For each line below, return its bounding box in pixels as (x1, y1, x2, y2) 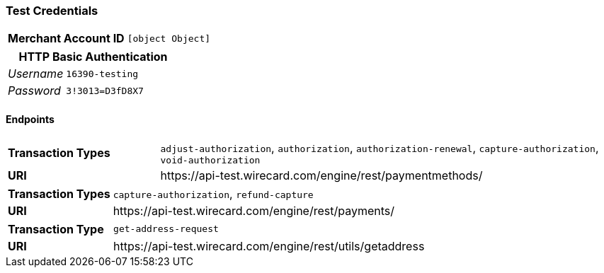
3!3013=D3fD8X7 (66, 85, 144, 96)
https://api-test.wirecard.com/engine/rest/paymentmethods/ (160, 168, 483, 182)
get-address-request (113, 223, 219, 235)
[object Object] (127, 33, 211, 44)
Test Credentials (6, 4, 98, 18)
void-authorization (160, 154, 261, 165)
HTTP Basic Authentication (18, 50, 168, 64)
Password (8, 83, 61, 98)
